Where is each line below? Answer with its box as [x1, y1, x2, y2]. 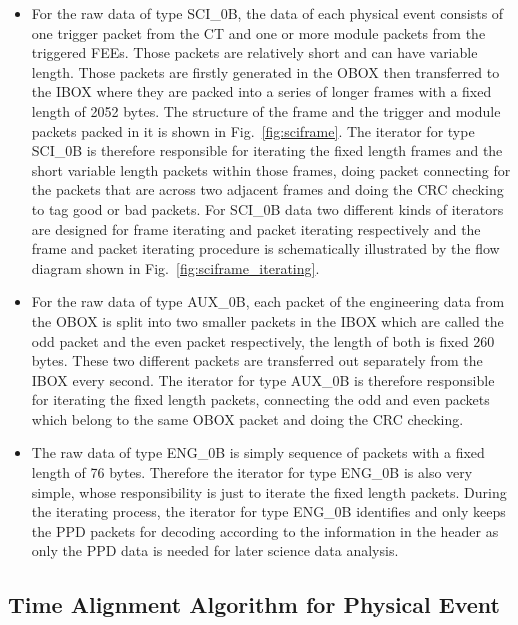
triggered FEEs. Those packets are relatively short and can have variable [31, 42, 478, 63]
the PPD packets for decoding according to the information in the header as [31, 520, 499, 541]
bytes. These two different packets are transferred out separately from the [31, 350, 483, 371]
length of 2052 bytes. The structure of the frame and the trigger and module [31, 100, 501, 121]
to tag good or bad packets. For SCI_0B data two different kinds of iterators [31, 198, 504, 219]
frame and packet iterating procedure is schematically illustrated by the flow [31, 238, 500, 259]
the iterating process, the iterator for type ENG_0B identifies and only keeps [31, 501, 506, 522]
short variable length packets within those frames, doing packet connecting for [31, 159, 511, 180]
